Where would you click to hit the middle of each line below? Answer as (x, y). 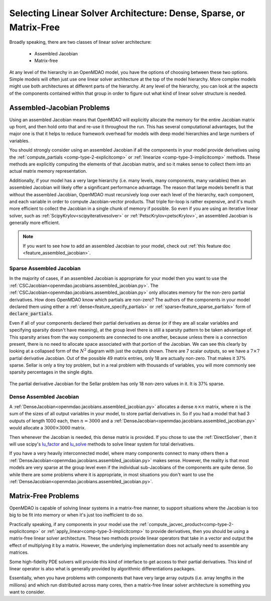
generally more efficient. (35, 223)
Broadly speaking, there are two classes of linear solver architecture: (80, 42)
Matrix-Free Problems (44, 496)
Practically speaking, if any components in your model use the (74, 524)
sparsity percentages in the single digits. (51, 372)
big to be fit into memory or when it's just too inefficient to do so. (76, 515)
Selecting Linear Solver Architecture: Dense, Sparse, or (127, 13)
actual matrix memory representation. (48, 171)
